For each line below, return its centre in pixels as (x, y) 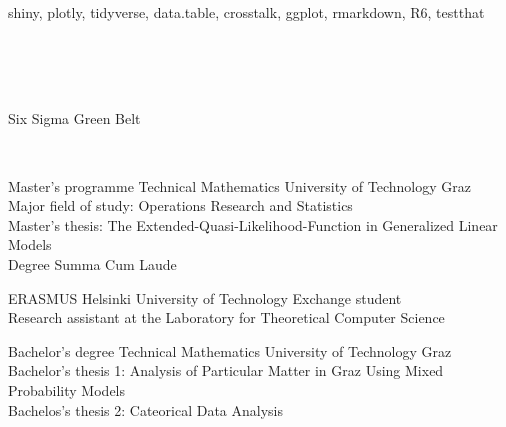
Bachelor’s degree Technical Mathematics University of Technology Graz (230, 350)
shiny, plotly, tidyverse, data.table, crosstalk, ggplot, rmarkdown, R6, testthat (246, 12)
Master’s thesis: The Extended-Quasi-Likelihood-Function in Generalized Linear (253, 224)
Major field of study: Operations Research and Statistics (180, 205)
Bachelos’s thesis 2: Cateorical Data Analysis (146, 409)
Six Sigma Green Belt (74, 118)
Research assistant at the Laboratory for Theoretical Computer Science (226, 317)
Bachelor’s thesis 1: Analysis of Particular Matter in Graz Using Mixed (226, 370)
